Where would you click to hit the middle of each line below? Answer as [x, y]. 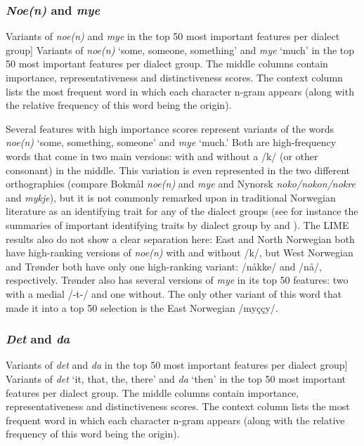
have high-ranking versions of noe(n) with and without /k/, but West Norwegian [180, 252]
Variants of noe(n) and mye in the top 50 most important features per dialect [173, 36]
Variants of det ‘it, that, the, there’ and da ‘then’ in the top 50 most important [176, 378]
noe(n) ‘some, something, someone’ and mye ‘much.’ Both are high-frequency [171, 142]
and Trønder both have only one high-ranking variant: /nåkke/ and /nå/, [164, 266]
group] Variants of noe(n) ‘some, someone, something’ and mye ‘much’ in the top [180, 50]
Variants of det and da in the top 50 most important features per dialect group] [177, 365]
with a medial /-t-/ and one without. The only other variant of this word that [174, 293]
